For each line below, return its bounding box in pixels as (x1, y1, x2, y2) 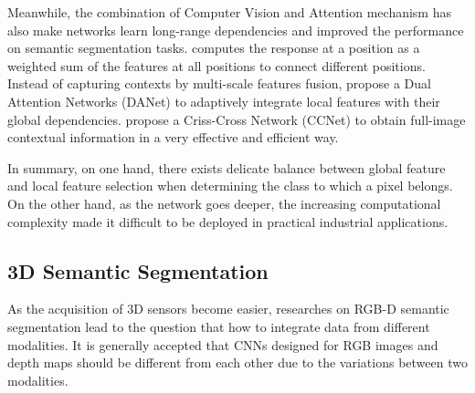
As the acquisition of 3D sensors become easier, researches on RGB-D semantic (7, 299, 449, 318)
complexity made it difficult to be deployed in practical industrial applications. (7, 212, 449, 231)
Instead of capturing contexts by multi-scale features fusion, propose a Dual (7, 74, 431, 93)
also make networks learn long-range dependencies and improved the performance (7, 20, 464, 39)
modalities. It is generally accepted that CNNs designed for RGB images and (7, 335, 438, 354)
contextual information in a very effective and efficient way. (7, 128, 339, 147)
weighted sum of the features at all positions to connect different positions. (7, 56, 426, 75)
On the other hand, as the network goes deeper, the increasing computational (7, 193, 441, 212)
